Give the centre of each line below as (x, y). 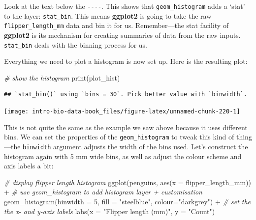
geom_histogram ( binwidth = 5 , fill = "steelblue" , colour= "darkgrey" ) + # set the (128, 201)
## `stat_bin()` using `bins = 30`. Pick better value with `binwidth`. (126, 95)
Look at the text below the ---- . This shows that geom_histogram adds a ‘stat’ (125, 6)
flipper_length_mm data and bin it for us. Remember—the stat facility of (116, 25)
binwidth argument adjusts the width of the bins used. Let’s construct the (135, 146)
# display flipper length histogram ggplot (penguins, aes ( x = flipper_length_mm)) (128, 182)
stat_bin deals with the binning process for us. (76, 44)
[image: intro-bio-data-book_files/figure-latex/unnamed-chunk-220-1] (122, 111)
